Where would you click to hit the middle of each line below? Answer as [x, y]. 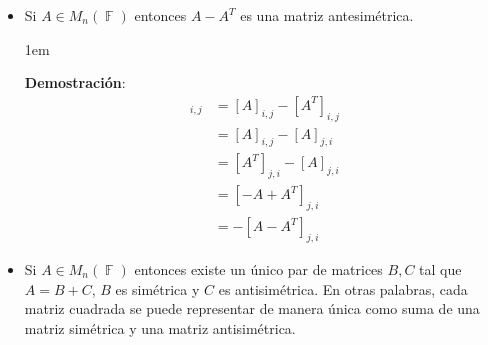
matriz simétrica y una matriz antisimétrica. [160, 327]
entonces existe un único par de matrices [258, 268]
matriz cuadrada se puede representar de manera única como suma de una [252, 308]
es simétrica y [157, 288]
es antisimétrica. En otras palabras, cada [343, 288]
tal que [440, 268]
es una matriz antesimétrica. [327, 15]
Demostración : [75, 82]
